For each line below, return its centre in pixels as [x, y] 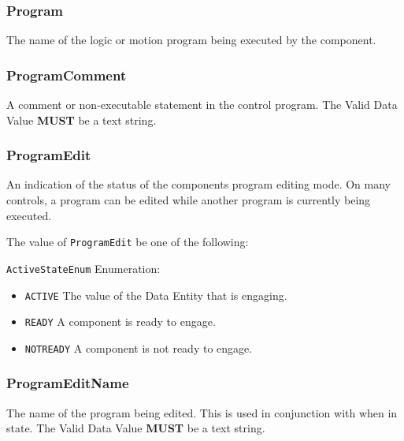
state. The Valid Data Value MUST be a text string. [136, 428]
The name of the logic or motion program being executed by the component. [191, 40]
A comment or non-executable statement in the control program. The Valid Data [202, 105]
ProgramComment [67, 75]
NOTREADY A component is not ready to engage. [139, 348]
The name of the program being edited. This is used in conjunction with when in [202, 412]
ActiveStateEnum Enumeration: [83, 268]
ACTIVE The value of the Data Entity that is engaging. [156, 295]
